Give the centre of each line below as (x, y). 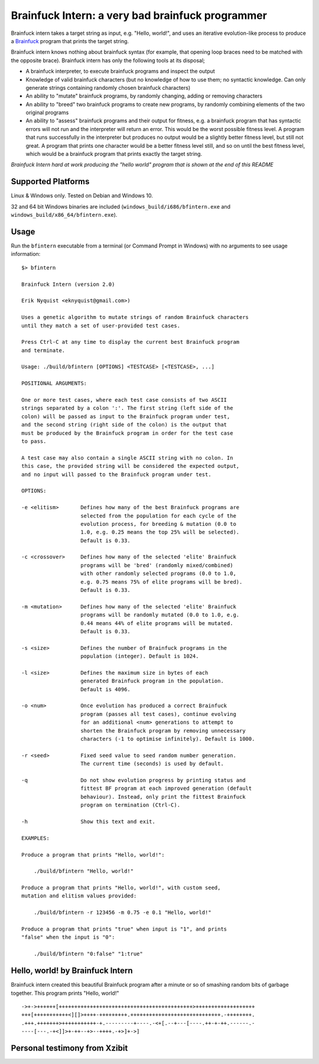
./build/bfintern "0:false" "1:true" (88, 954)
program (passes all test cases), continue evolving (158, 714)
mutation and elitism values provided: (79, 896)
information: (26, 254)
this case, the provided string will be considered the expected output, (131, 466)
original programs (47, 113)
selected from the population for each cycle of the (158, 516)
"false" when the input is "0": (68, 937)
